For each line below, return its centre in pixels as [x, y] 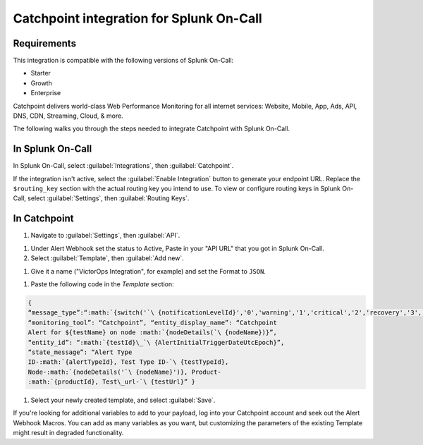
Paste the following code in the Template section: [102, 284]
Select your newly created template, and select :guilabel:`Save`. [123, 400]
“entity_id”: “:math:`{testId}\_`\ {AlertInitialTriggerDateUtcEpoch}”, [156, 342]
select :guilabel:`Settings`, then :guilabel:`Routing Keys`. [108, 198]
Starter [41, 73]
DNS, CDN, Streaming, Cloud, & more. [68, 116]
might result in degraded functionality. [68, 433]
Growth [41, 83]
